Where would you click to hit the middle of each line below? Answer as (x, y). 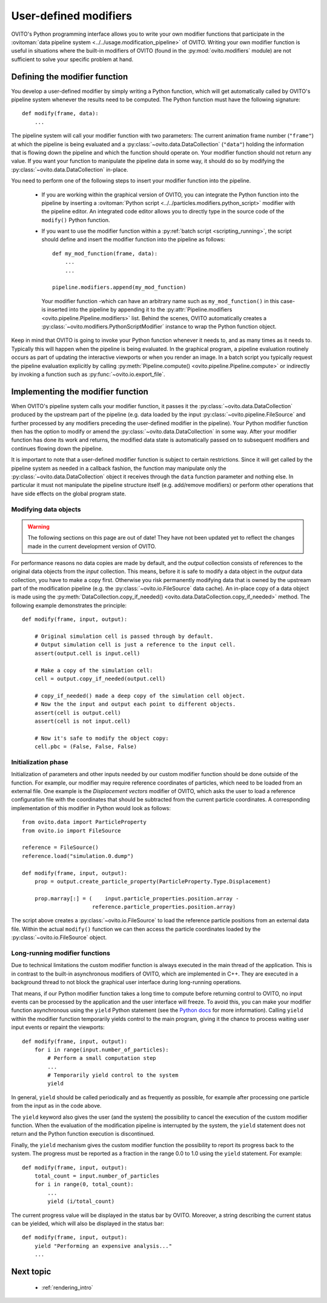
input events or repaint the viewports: (58, 1027)
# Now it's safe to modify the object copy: (101, 738)
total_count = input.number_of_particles (97, 1176)
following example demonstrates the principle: (69, 605)
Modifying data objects (46, 509)
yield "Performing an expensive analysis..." (103, 1246)
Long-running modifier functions (61, 953)
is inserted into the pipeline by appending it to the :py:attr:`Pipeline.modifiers (137, 310)
